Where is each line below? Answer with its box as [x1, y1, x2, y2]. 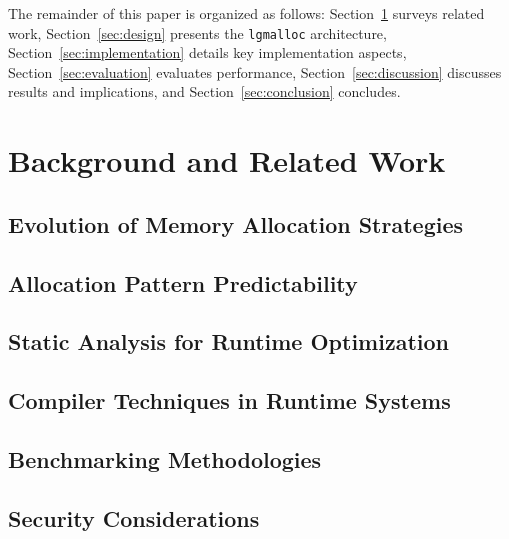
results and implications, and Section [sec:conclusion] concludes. [8, 81, 401, 102]
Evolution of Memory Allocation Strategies [8, 208, 464, 239]
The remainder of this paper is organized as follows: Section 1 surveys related [8, 3, 485, 23]
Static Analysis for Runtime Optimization [8, 326, 449, 357]
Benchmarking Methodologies [8, 443, 322, 474]
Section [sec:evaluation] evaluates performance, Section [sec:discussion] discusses [8, 61, 502, 82]
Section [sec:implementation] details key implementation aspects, [8, 42, 407, 63]
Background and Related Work [8, 140, 446, 181]
